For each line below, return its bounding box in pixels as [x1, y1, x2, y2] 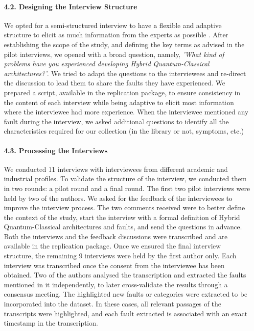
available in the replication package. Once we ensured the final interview [4, 241, 221, 251]
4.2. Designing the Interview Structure [4, 1, 138, 11]
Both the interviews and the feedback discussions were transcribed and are [4, 231, 228, 241]
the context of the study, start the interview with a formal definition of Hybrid [4, 212, 240, 222]
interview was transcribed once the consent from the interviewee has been [4, 260, 225, 270]
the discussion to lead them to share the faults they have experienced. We [4, 78, 225, 88]
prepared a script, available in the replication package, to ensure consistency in [4, 87, 241, 97]
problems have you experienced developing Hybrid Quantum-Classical [4, 58, 209, 69]
